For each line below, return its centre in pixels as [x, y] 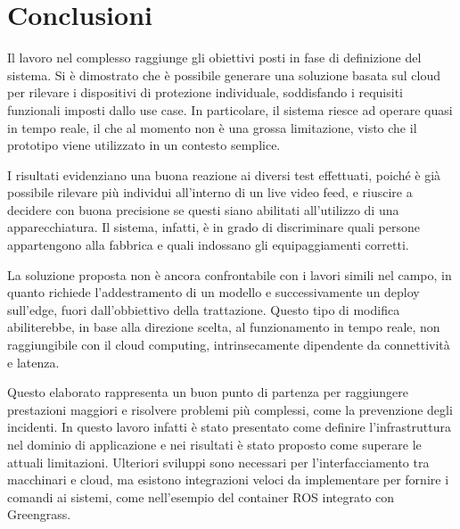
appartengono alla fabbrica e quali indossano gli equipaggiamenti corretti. [208, 245]
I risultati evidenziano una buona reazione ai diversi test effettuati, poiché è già [224, 174]
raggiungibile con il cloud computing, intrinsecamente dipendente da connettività [229, 345]
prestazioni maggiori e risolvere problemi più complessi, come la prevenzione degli [230, 409]
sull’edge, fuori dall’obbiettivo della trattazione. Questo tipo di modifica [204, 309]
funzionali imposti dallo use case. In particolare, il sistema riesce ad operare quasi [230, 109]
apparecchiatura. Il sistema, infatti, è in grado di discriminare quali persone [214, 227]
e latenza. [33, 362]
